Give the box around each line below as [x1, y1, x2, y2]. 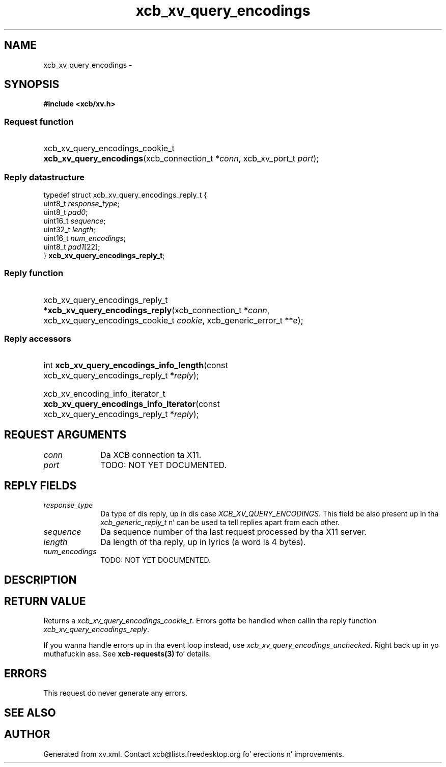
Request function [4, 116, 74, 127]
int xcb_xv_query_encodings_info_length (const [43, 360, 228, 371]
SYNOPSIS [4, 78, 60, 91]
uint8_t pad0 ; [43, 207, 88, 216]
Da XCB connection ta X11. [100, 450, 202, 460]
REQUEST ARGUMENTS [4, 428, 127, 441]
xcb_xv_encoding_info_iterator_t [43, 389, 165, 399]
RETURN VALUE [4, 594, 86, 608]
